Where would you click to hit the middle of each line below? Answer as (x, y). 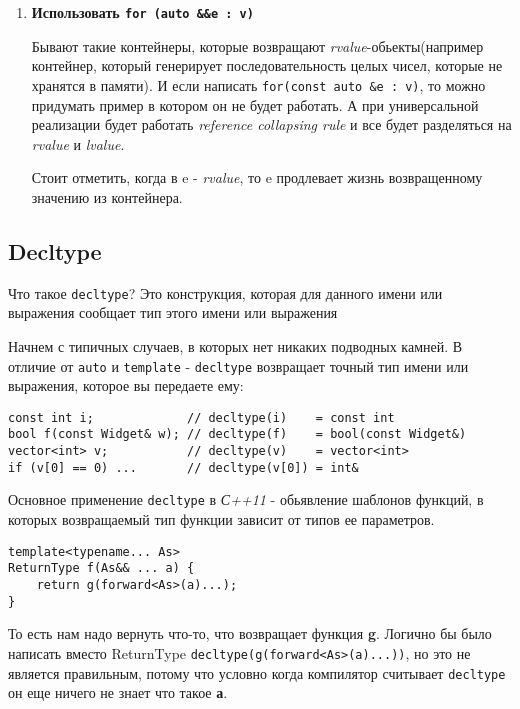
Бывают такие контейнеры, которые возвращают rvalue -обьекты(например (257, 45)
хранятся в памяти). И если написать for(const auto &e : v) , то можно (258, 84)
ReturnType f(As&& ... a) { (101, 568)
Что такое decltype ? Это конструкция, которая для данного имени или (225, 292)
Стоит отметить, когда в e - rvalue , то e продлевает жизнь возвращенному (257, 177)
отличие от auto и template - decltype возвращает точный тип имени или (238, 365)
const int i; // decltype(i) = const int (201, 417)
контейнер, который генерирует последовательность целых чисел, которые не (267, 65)
